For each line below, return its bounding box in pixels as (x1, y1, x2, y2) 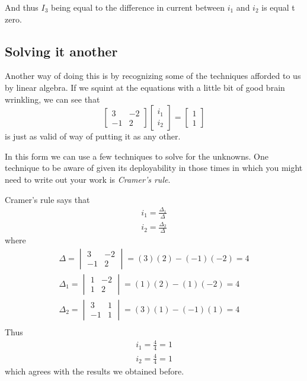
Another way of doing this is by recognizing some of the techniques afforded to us (5, 69, 301, 82)
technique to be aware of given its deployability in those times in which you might (5, 161, 303, 174)
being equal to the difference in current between (51, 1, 225, 13)
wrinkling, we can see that (5, 93, 100, 105)
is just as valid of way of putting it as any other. (5, 130, 181, 142)
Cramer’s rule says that (5, 193, 90, 205)
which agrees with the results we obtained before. (5, 365, 184, 377)
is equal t (261, 1, 295, 13)
